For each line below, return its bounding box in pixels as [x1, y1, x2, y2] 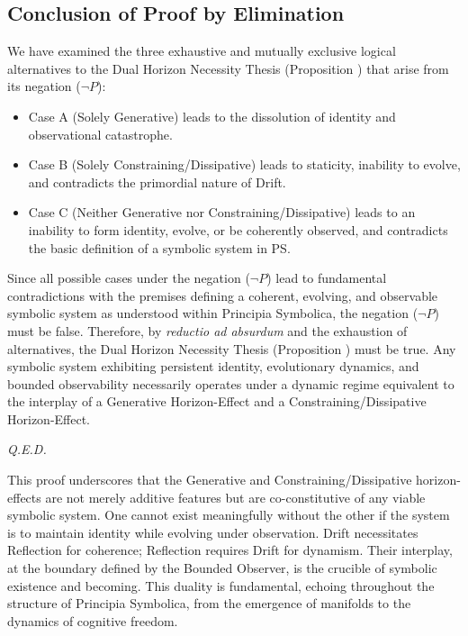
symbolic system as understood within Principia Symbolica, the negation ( [7, 304, 418, 323]
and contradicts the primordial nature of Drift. [28, 172, 286, 191]
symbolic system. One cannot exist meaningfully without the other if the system [7, 505, 450, 524]
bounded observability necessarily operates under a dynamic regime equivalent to [7, 374, 454, 393]
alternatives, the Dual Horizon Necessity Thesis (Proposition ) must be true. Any [7, 339, 456, 358]
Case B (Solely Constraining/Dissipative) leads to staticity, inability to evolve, [28, 155, 461, 174]
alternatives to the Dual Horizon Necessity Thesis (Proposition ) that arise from [7, 59, 449, 77]
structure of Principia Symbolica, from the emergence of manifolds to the [7, 594, 411, 613]
